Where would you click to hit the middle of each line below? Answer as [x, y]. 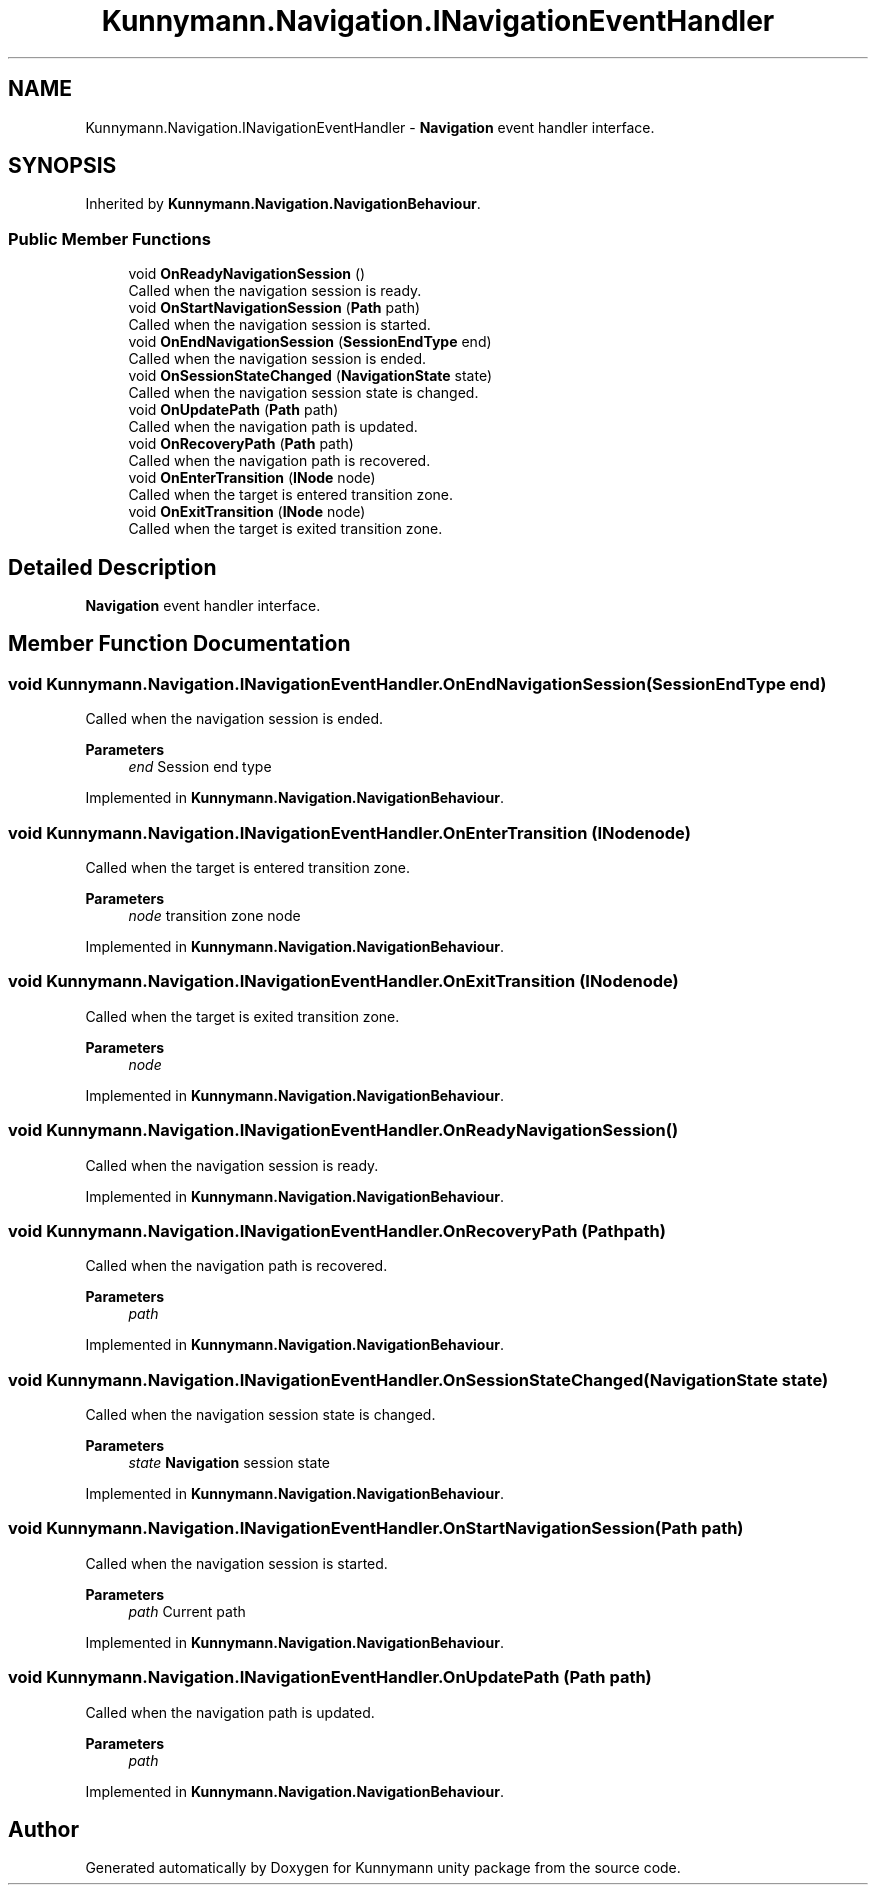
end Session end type [200, 767]
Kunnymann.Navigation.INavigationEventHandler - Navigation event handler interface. [370, 127]
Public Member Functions [109, 238]
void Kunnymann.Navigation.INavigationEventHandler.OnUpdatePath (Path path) [330, 1677]
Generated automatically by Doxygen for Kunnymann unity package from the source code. [383, 1868]
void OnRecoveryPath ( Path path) [241, 444]
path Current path [187, 1611]
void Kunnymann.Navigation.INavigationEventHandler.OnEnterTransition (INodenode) [349, 832]
